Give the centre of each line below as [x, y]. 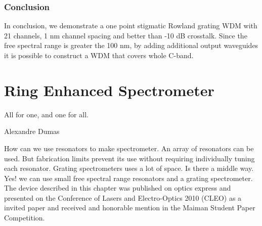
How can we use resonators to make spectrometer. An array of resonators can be [129, 148]
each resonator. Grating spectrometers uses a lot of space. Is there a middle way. [129, 168]
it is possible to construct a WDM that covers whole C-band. [99, 55]
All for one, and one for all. [46, 114]
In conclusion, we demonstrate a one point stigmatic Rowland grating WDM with [131, 26]
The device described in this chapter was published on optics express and [118, 188]
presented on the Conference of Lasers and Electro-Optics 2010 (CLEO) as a [123, 197]
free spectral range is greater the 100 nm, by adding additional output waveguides [131, 45]
